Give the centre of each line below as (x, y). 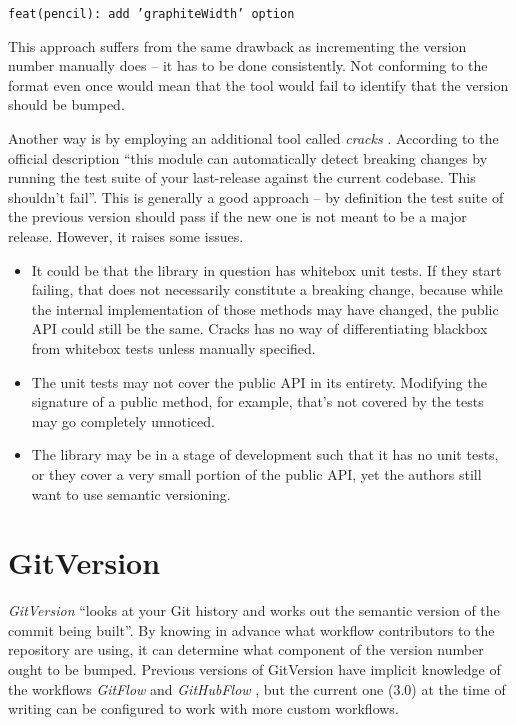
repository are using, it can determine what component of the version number (246, 649)
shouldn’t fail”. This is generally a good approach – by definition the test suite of (256, 196)
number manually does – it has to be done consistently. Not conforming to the (248, 65)
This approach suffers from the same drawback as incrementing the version (237, 45)
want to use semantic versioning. (131, 493)
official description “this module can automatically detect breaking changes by (248, 157)
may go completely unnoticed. (123, 420)
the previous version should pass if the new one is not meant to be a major (237, 216)
